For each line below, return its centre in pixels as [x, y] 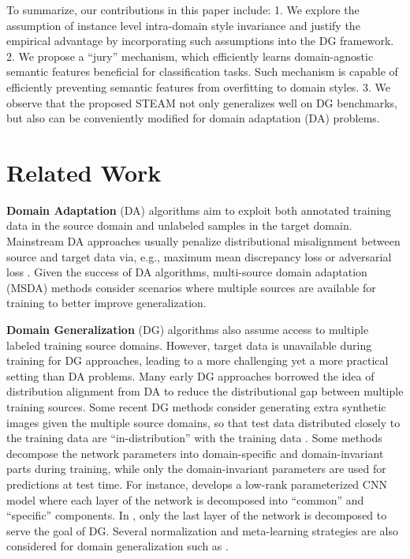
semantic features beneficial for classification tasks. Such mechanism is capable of [202, 71]
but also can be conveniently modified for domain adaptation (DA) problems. [193, 118]
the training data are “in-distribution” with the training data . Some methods [194, 438]
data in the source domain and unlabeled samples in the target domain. [179, 225]
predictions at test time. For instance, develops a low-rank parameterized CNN [197, 484]
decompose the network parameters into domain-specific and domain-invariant [195, 453]
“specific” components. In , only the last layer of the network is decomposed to [197, 515]
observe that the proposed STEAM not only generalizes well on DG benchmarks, [202, 102]
